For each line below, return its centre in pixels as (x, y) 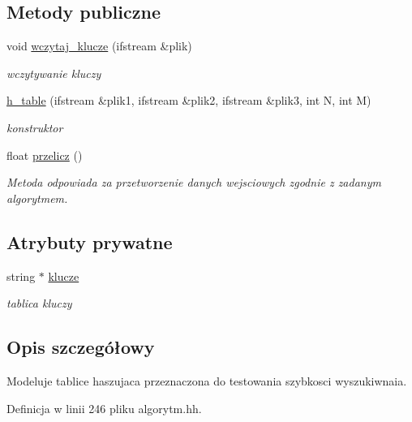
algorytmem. (37, 198)
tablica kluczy (39, 303)
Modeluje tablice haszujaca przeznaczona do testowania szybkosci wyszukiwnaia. (207, 380)
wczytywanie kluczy (54, 73)
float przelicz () (45, 155)
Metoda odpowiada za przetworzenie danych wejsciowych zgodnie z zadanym (194, 182)
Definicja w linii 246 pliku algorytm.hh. (104, 408)
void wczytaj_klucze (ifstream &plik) (99, 46)
